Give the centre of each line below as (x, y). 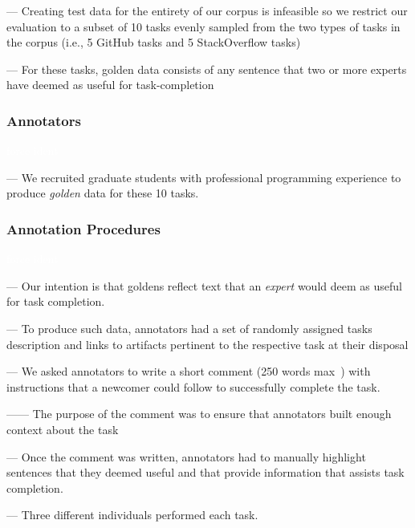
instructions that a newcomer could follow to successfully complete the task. (193, 386)
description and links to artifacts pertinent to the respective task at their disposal (207, 344)
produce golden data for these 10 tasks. (103, 193)
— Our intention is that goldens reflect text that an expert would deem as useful (204, 285)
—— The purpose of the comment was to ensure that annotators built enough (199, 414)
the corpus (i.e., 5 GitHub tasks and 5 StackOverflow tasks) (154, 42)
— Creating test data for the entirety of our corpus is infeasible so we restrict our (207, 10)
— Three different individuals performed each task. (132, 515)
